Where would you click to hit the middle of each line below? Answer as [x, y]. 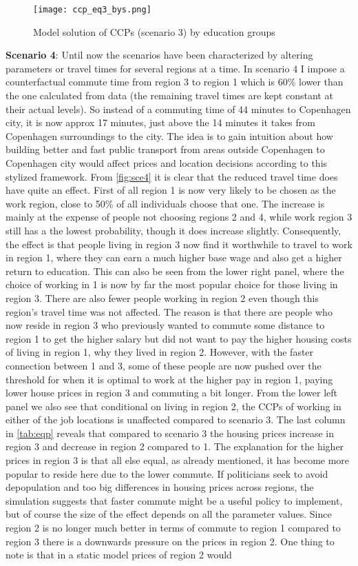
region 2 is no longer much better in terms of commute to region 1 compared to [173, 528]
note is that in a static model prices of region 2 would [119, 555]
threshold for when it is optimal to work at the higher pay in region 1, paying [169, 379]
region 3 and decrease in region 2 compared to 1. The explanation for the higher [175, 446]
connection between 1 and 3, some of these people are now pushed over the [164, 365]
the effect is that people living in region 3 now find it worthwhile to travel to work [179, 244]
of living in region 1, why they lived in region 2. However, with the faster [160, 352]
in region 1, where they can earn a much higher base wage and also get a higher [174, 257]
